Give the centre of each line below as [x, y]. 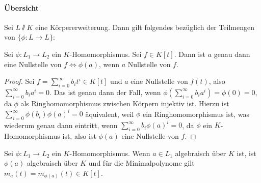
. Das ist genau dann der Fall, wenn [105, 92]
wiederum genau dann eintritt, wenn [61, 125]
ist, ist [246, 153]
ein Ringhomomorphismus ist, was [196, 114]
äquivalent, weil [110, 114]
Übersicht [22, 7]
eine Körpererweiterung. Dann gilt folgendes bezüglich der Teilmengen [145, 27]
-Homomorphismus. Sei [106, 54]
